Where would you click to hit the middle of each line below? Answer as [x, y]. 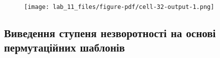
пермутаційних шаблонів [65, 47]
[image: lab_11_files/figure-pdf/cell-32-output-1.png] [119, 7]
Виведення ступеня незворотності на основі [110, 33]
